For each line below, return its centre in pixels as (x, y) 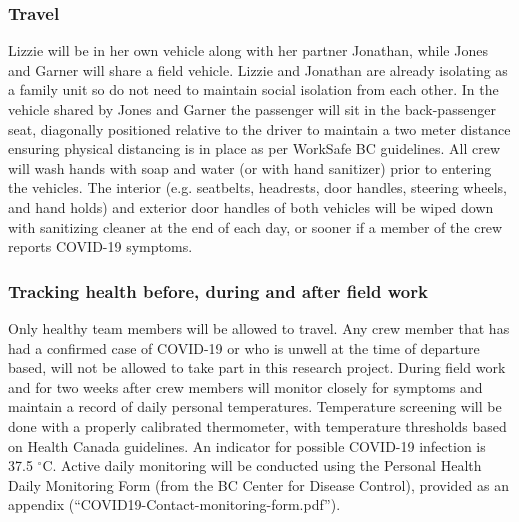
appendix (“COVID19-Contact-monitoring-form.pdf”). (174, 504)
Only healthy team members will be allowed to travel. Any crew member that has (259, 327)
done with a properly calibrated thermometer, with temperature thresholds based (257, 425)
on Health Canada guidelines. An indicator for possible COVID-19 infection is (247, 445)
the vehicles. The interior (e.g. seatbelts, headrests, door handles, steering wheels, (257, 187)
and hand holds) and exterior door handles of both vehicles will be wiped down (251, 206)
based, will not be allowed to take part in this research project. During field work (257, 367)
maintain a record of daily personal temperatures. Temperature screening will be (255, 406)
